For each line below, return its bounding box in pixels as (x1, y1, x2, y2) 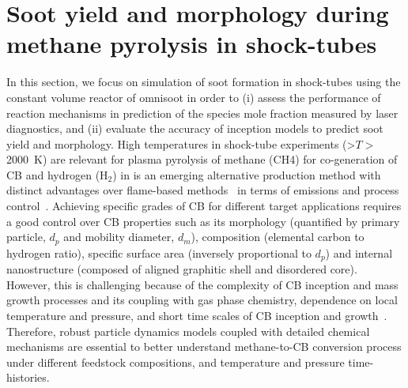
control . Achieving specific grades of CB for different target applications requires (6, 198, 402, 214)
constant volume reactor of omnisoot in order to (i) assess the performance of (6, 89, 381, 105)
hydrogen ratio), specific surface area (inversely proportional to (6, 244, 312, 261)
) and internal (325, 244, 393, 261)
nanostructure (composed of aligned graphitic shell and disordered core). (6, 261, 357, 277)
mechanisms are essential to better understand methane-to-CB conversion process (6, 338, 402, 355)
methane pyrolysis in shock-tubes (6, 28, 377, 60)
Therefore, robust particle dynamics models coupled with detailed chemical (6, 322, 370, 339)
